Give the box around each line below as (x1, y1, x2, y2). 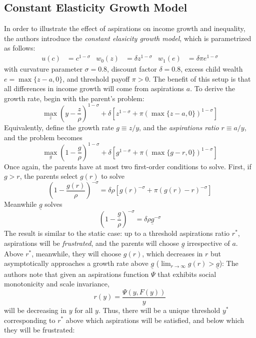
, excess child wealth (180, 64, 243, 74)
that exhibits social (157, 268, 216, 279)
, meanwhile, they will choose (31, 248, 121, 258)
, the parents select (19, 171, 78, 181)
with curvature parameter (4, 64, 82, 74)
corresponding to (4, 314, 55, 325)
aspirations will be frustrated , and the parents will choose (4, 237, 179, 248)
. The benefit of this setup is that (148, 73, 251, 84)
